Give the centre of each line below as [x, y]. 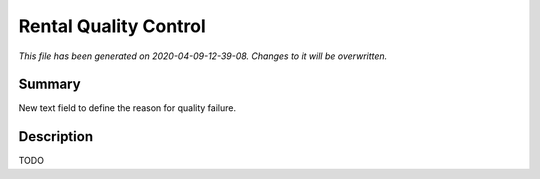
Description [56, 136]
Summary [49, 84]
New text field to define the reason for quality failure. [127, 108]
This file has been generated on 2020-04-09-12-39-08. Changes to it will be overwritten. [203, 56]
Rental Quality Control [112, 26]
